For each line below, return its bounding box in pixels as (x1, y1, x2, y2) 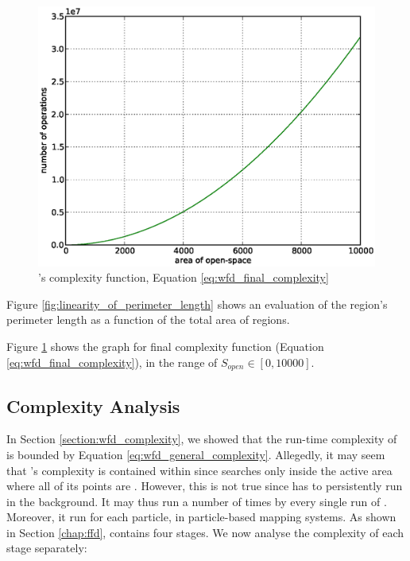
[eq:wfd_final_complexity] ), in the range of (6, 353, 218, 370)
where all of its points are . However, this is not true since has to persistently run (6, 477, 403, 494)
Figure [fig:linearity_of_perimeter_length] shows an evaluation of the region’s (6, 295, 388, 312)
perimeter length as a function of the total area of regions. (6, 311, 290, 328)
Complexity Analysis (6, 393, 180, 418)
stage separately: (6, 540, 87, 556)
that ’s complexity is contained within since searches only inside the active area (6, 462, 393, 478)
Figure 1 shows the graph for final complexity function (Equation (6, 338, 324, 355)
